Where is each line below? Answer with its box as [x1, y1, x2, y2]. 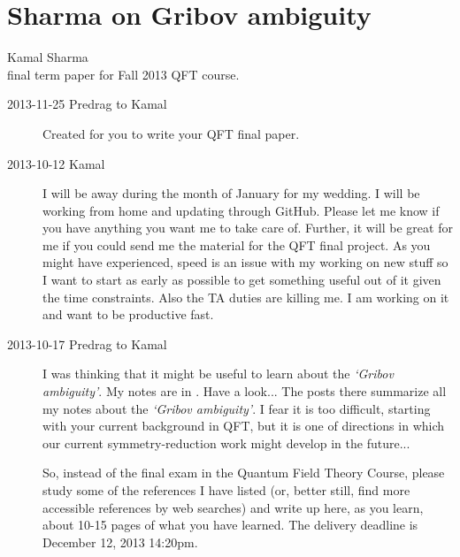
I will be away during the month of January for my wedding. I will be [42, 184, 420, 202]
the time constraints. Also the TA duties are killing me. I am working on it [42, 287, 449, 306]
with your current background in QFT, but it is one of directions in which [42, 416, 445, 435]
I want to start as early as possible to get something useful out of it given [42, 271, 441, 289]
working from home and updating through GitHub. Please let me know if [42, 201, 440, 219]
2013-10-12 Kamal [7, 154, 105, 172]
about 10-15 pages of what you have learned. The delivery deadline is [42, 515, 418, 534]
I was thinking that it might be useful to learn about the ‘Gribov [42, 364, 394, 383]
